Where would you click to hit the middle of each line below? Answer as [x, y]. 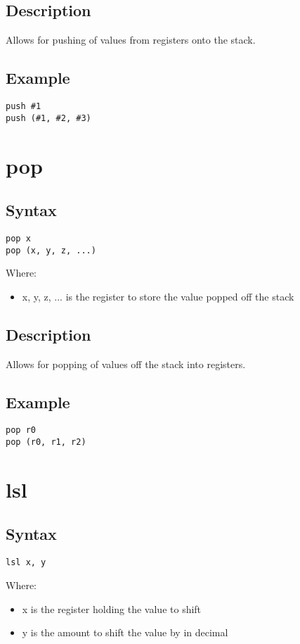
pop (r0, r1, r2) [46, 442]
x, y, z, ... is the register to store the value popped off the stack [158, 296]
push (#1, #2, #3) [48, 118]
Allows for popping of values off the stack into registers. [126, 364]
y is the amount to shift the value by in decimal [125, 632]
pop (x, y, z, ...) [51, 250]
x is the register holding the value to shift [112, 608]
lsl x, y [26, 563]
